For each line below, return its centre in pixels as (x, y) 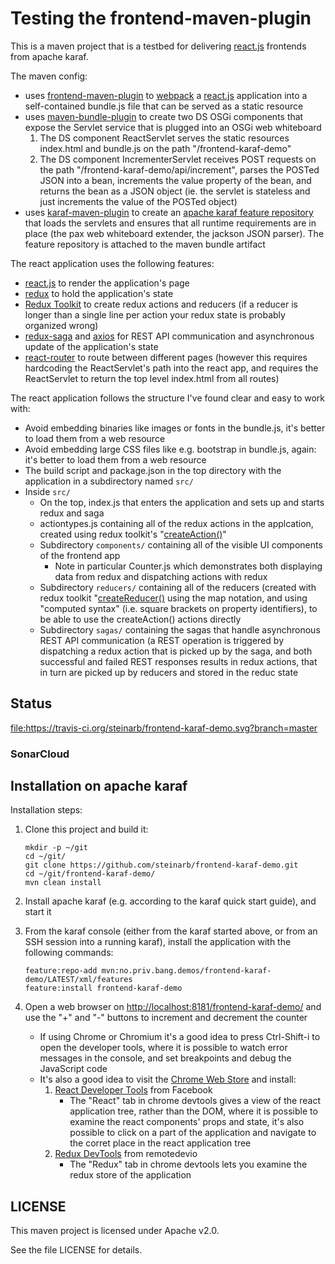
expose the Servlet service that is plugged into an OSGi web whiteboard (173, 127)
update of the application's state (91, 346)
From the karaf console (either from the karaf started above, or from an (171, 931)
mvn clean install (63, 883)
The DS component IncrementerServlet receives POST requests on (178, 159)
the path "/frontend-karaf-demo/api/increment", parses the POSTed (179, 169)
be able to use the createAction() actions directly (140, 619)
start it (38, 912)
